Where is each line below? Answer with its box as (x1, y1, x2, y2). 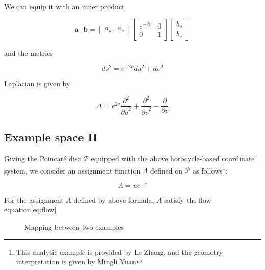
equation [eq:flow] (4, 204, 57, 215)
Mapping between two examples (24, 222, 124, 232)
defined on (150, 165, 183, 176)
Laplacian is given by (4, 78, 70, 89)
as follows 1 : (193, 163, 228, 176)
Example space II (4, 129, 98, 145)
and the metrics (4, 47, 53, 58)
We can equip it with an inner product (4, 1, 125, 11)
